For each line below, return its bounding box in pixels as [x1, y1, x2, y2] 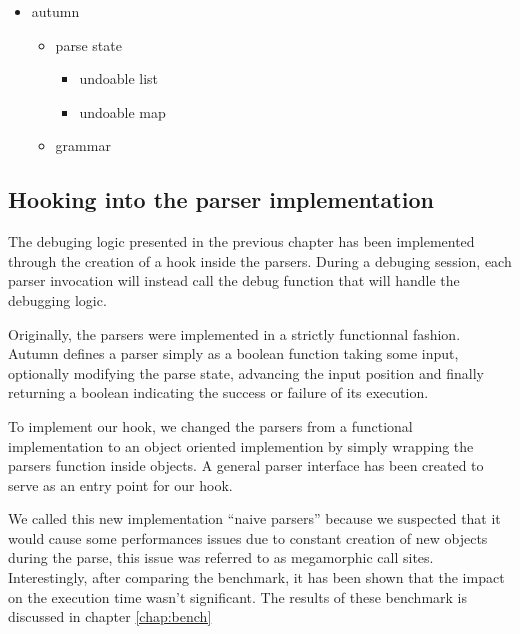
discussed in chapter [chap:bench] [8, 606, 212, 627]
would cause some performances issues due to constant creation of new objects [8, 527, 488, 548]
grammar [55, 135, 111, 156]
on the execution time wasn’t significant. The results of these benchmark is [8, 586, 468, 607]
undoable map [79, 101, 166, 122]
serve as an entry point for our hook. [8, 474, 233, 495]
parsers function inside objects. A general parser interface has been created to [8, 455, 484, 476]
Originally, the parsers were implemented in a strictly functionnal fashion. [8, 323, 461, 344]
